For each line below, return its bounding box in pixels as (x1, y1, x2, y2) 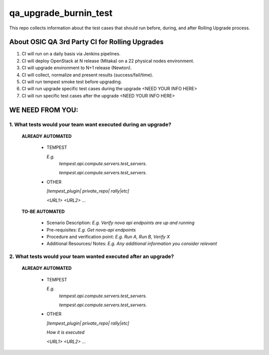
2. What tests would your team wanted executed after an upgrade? (9, 253, 174, 260)
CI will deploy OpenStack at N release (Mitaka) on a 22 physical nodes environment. (21, 58, 194, 64)
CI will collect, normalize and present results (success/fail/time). (21, 72, 153, 78)
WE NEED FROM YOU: (9, 106, 79, 114)
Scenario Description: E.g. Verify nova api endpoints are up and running (46, 220, 195, 226)
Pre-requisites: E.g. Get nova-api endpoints (46, 227, 136, 233)
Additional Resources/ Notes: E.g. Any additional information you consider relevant (46, 240, 217, 246)
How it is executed (46, 329, 85, 336)
